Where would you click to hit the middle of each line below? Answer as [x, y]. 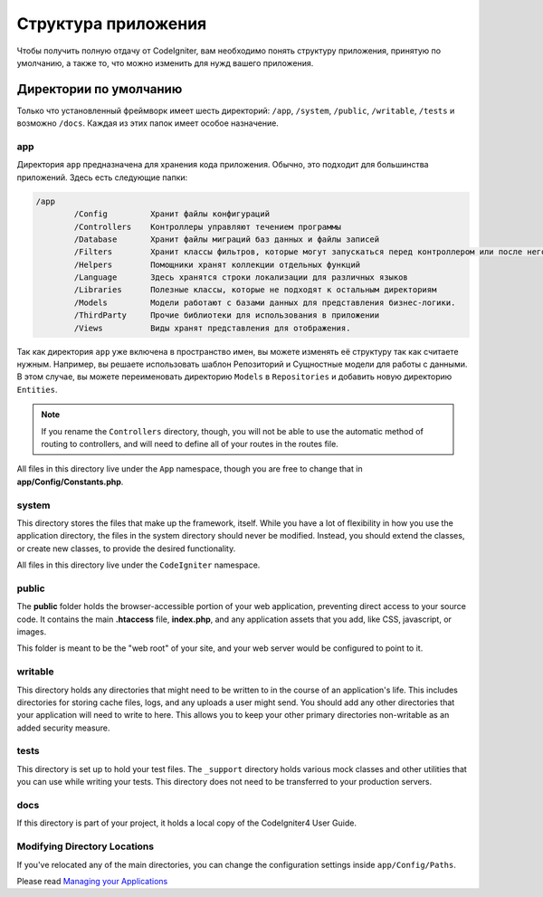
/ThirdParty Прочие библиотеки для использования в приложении [227, 315]
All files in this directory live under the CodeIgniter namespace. [138, 565]
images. [32, 632]
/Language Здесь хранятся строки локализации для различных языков [241, 277]
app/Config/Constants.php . [70, 482]
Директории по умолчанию [100, 89]
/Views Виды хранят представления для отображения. [212, 328]
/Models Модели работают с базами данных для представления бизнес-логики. [265, 302]
